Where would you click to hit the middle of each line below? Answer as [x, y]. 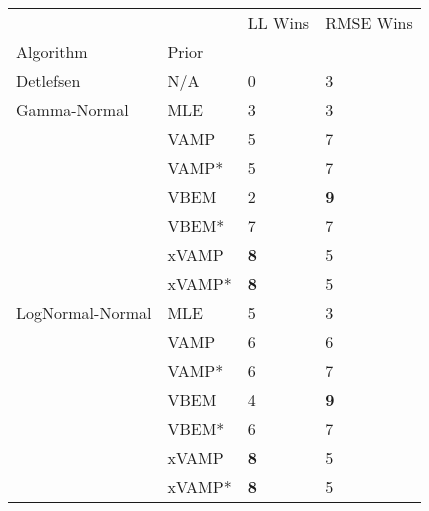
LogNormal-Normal [84, 312]
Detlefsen [48, 80]
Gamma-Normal [72, 109]
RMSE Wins [369, 22]
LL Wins [278, 22]
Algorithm [52, 51]
